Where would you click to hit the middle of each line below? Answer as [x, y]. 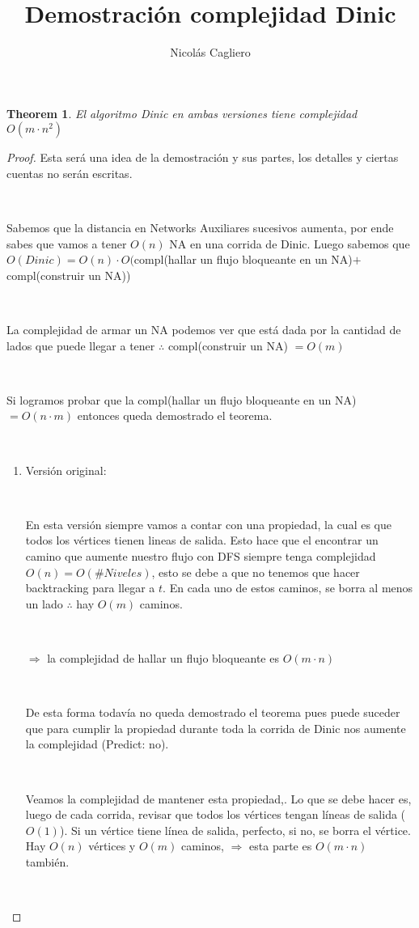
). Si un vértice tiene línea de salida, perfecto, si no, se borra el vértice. [235, 830]
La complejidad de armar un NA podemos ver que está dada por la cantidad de [204, 330]
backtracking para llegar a [90, 588]
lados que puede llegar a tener [81, 345]
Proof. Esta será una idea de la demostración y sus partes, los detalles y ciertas [203, 157]
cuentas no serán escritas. [70, 173]
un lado [44, 603]
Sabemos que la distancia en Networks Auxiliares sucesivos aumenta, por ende [200, 228]
